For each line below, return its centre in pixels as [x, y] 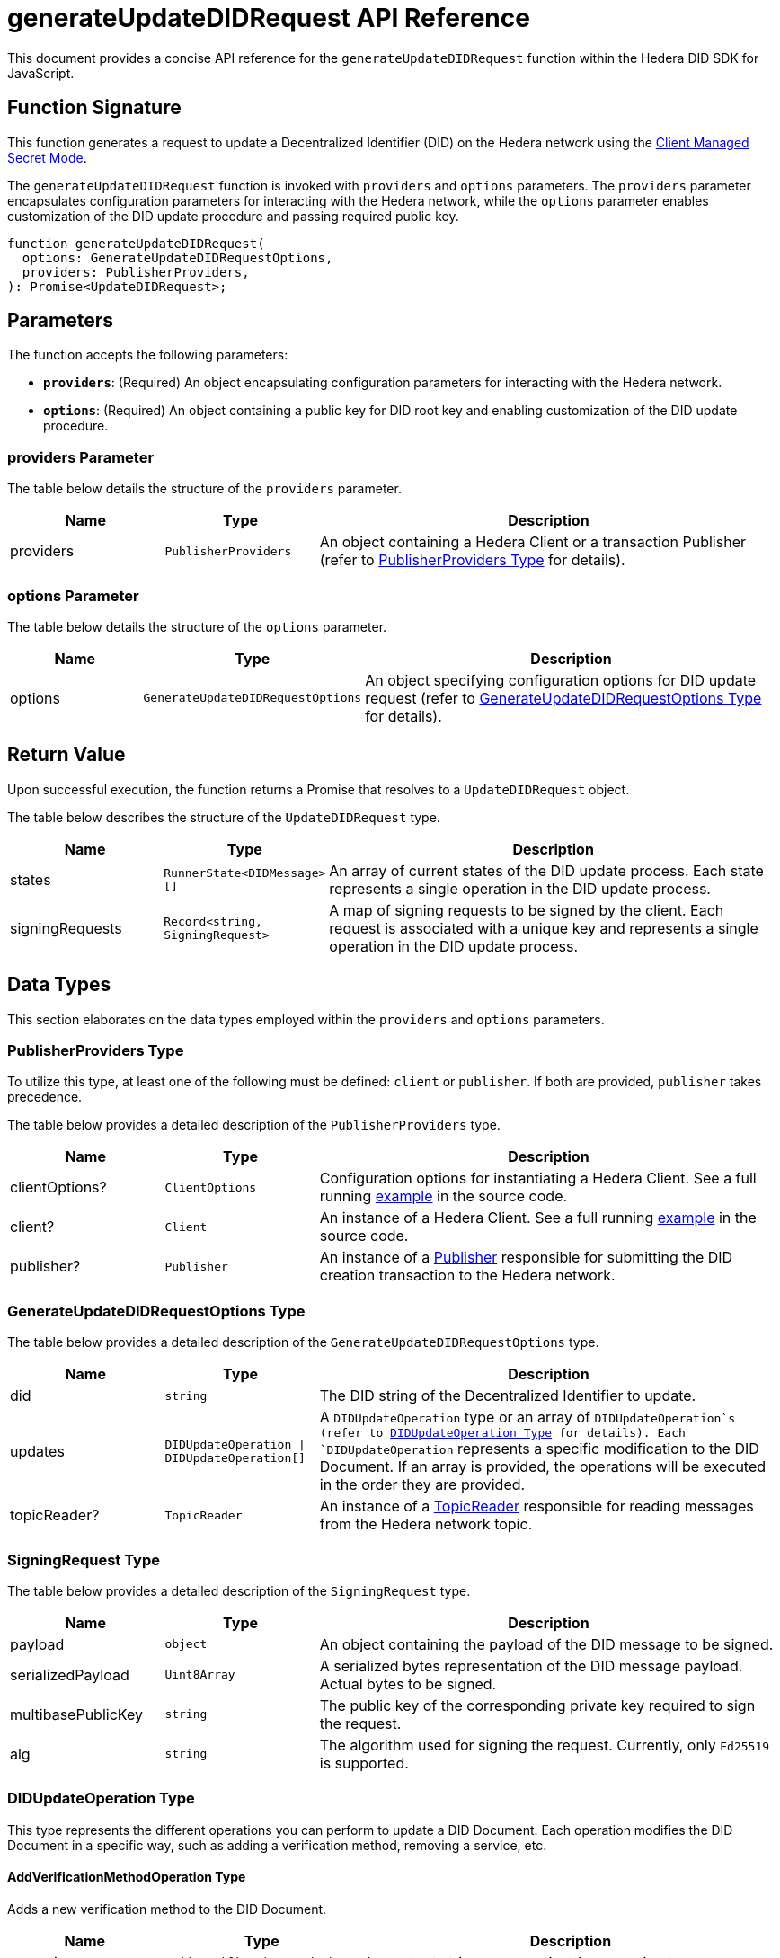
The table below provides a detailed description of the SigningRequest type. [239, 1590]
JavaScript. [41, 73]
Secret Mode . [47, 157]
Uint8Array [200, 1675]
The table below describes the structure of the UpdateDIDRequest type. [224, 817]
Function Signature [94, 108]
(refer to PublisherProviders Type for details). [472, 560]
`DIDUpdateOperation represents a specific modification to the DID [539, 1449]
